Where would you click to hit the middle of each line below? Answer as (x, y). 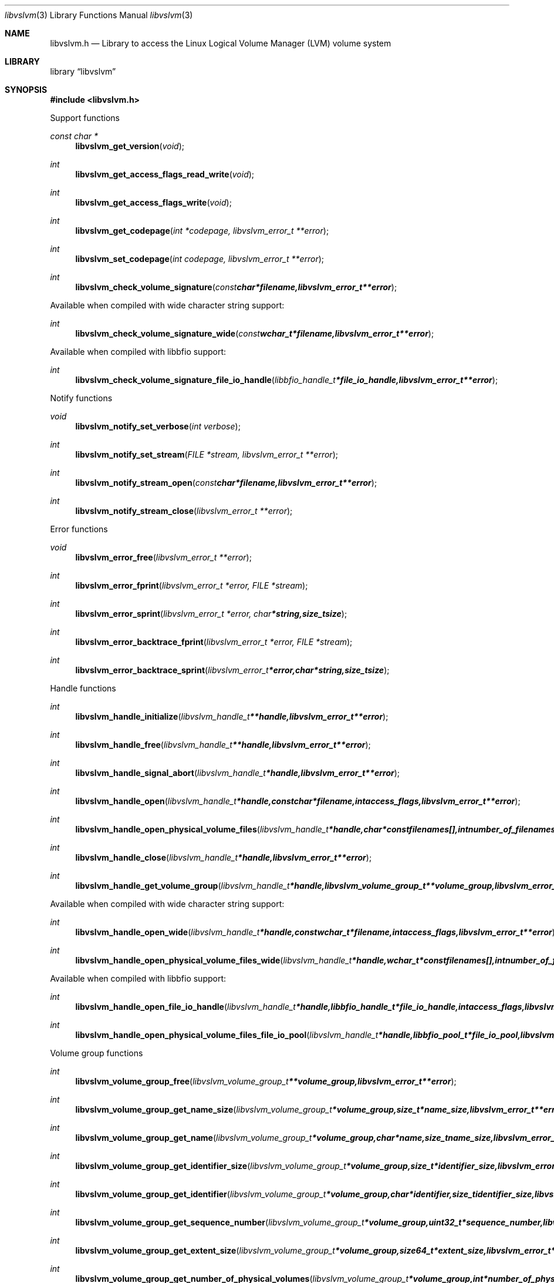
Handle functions (83, 688)
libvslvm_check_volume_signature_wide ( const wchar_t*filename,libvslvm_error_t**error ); (255, 333)
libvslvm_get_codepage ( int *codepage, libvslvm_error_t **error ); (202, 231)
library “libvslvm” (83, 71)
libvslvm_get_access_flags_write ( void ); (153, 202)
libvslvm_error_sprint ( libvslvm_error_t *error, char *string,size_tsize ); (211, 614)
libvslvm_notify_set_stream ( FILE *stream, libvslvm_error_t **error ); (207, 454)
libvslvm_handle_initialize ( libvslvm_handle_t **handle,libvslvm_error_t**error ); (232, 716)
